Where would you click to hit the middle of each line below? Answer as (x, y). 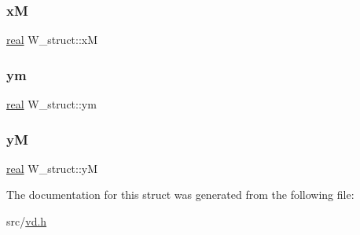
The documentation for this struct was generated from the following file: (180, 195)
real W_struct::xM (52, 40)
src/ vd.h (27, 221)
